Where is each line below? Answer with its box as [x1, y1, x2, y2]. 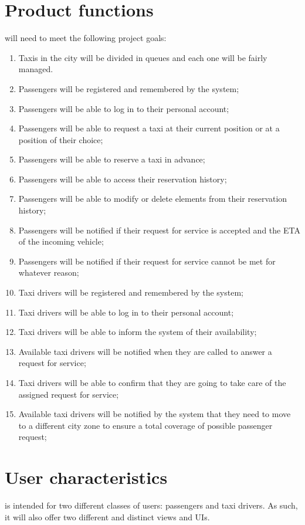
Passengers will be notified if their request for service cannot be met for [18, 255, 276, 267]
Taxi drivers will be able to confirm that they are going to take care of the [18, 377, 286, 388]
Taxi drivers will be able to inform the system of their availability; [18, 326, 257, 338]
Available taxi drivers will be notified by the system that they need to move [18, 408, 291, 420]
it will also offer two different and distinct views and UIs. [5, 510, 210, 523]
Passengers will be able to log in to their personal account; [18, 102, 229, 114]
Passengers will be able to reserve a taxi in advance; [18, 153, 205, 165]
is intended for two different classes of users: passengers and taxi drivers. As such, [5, 499, 298, 512]
